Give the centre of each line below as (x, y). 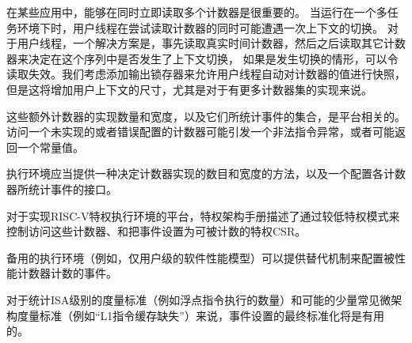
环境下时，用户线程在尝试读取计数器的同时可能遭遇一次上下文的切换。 (200, 27)
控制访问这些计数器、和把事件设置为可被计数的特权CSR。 (156, 231)
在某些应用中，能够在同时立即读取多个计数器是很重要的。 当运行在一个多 (197, 12)
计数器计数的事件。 (67, 273)
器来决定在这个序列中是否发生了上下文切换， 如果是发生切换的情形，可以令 (202, 58)
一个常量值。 (50, 147)
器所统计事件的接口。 (62, 188)
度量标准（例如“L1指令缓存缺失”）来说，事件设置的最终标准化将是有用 (200, 315)
